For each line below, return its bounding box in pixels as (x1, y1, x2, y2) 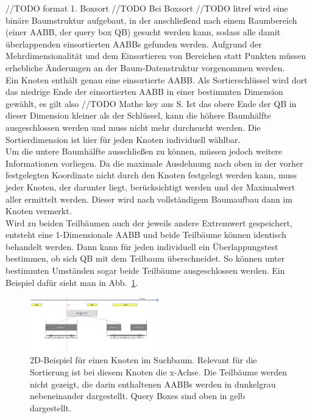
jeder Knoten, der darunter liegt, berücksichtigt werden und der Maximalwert (5, 180, 296, 193)
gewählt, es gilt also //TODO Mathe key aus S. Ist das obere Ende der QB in (5, 97, 297, 110)
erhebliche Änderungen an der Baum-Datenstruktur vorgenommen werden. (5, 61, 285, 74)
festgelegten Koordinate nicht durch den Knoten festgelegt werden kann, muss (5, 169, 297, 181)
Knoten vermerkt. (5, 204, 72, 217)
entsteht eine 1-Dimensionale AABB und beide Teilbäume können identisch (5, 228, 286, 241)
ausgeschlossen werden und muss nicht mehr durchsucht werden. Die (5, 120, 261, 133)
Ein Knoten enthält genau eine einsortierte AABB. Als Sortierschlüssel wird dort (5, 73, 308, 86)
